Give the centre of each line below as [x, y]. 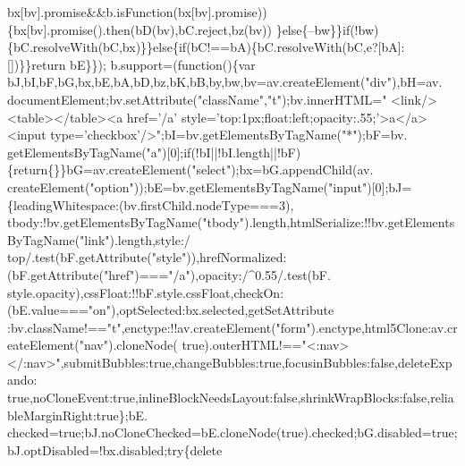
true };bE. [122, 415]
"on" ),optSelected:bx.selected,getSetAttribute [211, 310]
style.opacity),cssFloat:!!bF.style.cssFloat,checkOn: [146, 292]
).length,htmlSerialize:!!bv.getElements [349, 222]
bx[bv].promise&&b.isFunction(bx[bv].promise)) [137, 12]
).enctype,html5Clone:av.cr [384, 327]
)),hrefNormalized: [237, 257]
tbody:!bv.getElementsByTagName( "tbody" [126, 222]
